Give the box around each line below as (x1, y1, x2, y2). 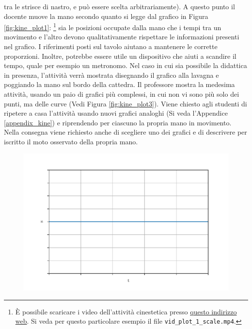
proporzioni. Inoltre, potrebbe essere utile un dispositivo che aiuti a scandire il (4, 51, 236, 61)
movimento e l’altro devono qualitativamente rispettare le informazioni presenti (4, 32, 239, 42)
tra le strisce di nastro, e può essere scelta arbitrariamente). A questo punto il (4, 1, 235, 11)
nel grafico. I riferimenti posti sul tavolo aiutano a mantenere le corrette (4, 41, 218, 52)
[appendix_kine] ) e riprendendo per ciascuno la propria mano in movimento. (4, 117, 232, 127)
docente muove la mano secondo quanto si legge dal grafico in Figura (4, 11, 208, 21)
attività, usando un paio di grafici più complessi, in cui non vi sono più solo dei (4, 89, 239, 99)
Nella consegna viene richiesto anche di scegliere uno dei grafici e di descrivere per (4, 127, 247, 137)
